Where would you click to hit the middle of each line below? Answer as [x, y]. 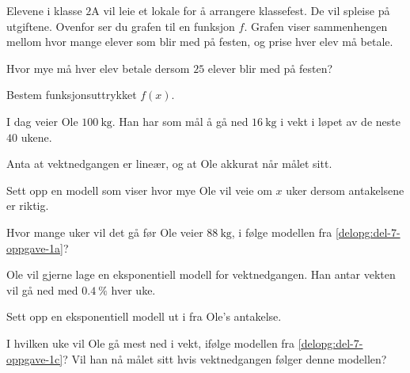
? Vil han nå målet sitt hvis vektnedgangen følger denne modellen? [225, 358]
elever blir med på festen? [270, 68]
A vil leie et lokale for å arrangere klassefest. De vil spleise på [241, 10]
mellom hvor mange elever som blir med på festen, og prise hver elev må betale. [200, 42]
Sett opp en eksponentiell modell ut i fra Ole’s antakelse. [144, 316]
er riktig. [28, 206]
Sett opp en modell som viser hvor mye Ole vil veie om [139, 190]
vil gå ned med [42, 289]
